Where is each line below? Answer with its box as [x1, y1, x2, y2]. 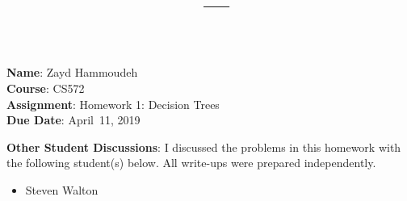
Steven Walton [25, 181, 99, 198]
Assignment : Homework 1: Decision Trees [6, 95, 220, 112]
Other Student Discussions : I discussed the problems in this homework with [6, 138, 401, 155]
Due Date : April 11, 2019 [6, 111, 141, 128]
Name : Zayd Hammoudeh [6, 64, 138, 81]
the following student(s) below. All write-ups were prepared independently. [6, 154, 376, 171]
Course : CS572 [6, 79, 85, 96]
